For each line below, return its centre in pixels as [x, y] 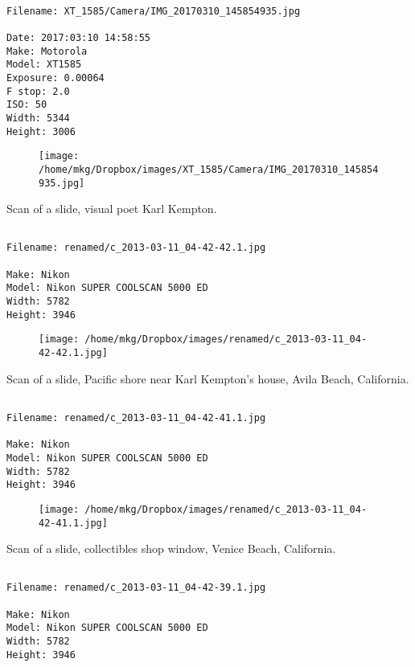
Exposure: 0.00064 [55, 78]
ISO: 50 [27, 105]
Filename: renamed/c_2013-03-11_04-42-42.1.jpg [136, 248]
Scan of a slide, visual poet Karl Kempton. [112, 209]
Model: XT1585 [44, 65]
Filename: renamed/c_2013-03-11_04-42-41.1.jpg [136, 417]
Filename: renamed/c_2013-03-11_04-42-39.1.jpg [136, 588]
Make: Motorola [47, 51]
